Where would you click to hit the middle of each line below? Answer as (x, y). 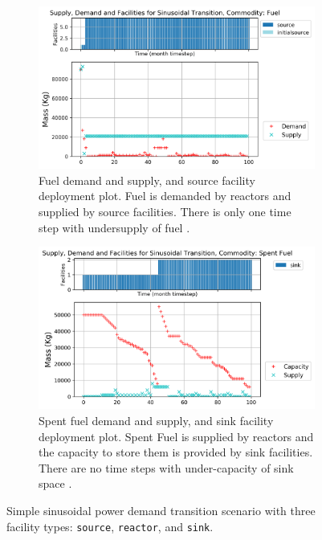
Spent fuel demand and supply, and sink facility (156, 421)
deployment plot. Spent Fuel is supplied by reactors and (176, 436)
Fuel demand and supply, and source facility (147, 180)
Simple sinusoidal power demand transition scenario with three (161, 510)
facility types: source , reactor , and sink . (110, 526)
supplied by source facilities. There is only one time (165, 212)
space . (55, 483)
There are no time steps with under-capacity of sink (166, 467)
